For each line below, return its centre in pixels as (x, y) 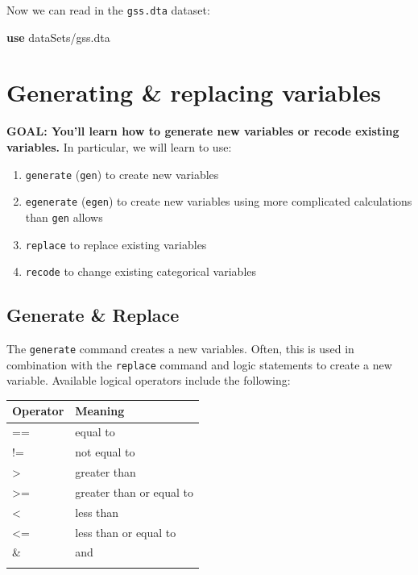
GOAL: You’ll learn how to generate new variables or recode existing (203, 131)
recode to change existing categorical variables (141, 271)
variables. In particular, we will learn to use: (119, 146)
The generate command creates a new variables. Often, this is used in (180, 349)
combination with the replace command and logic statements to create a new (199, 364)
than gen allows (64, 217)
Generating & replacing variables (194, 92)
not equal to (105, 452)
